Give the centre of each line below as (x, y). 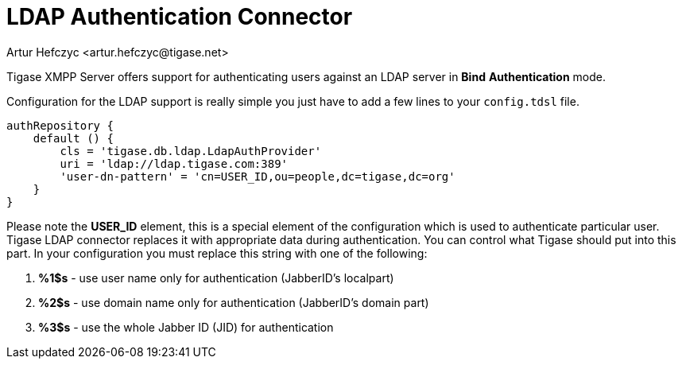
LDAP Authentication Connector (180, 17)
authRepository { (60, 125)
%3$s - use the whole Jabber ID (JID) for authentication (186, 327)
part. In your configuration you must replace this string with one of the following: (217, 253)
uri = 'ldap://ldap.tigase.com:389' (174, 163)
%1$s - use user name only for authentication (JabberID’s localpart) (216, 278)
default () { (73, 138)
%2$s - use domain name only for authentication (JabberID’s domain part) (234, 302)
